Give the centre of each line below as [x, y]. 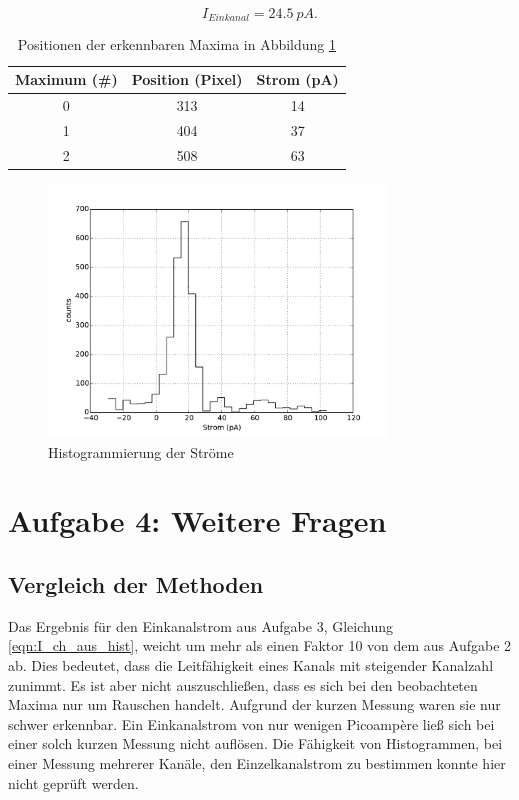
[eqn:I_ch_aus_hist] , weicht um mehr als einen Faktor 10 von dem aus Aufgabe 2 [260, 645]
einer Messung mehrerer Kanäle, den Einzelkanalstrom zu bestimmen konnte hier [257, 762]
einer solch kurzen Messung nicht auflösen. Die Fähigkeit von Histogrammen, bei [255, 743]
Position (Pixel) [187, 79]
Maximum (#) [66, 79]
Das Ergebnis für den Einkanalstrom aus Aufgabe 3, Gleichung [200, 625]
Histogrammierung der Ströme [141, 451]
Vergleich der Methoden [136, 584]
